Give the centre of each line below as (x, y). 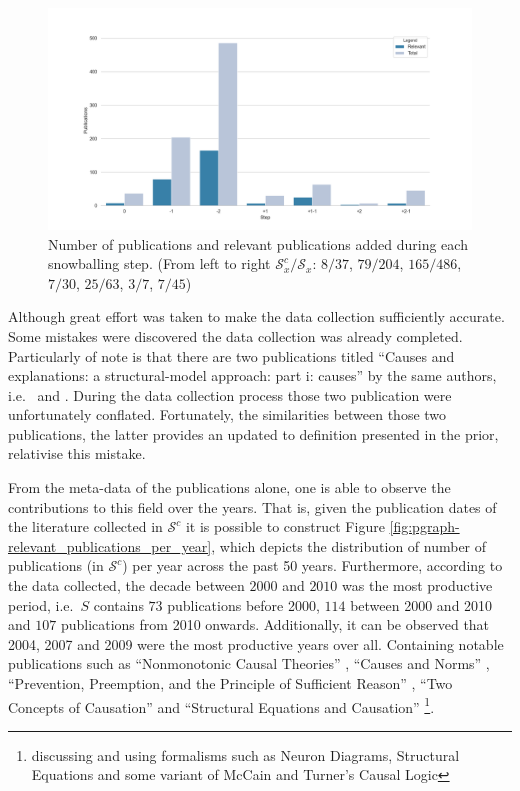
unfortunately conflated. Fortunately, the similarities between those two (227, 414)
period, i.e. (41, 604)
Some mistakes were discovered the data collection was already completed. (235, 335)
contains (118, 604)
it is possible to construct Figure (285, 526)
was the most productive (417, 585)
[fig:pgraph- (424, 526)
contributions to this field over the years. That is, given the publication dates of (252, 506)
